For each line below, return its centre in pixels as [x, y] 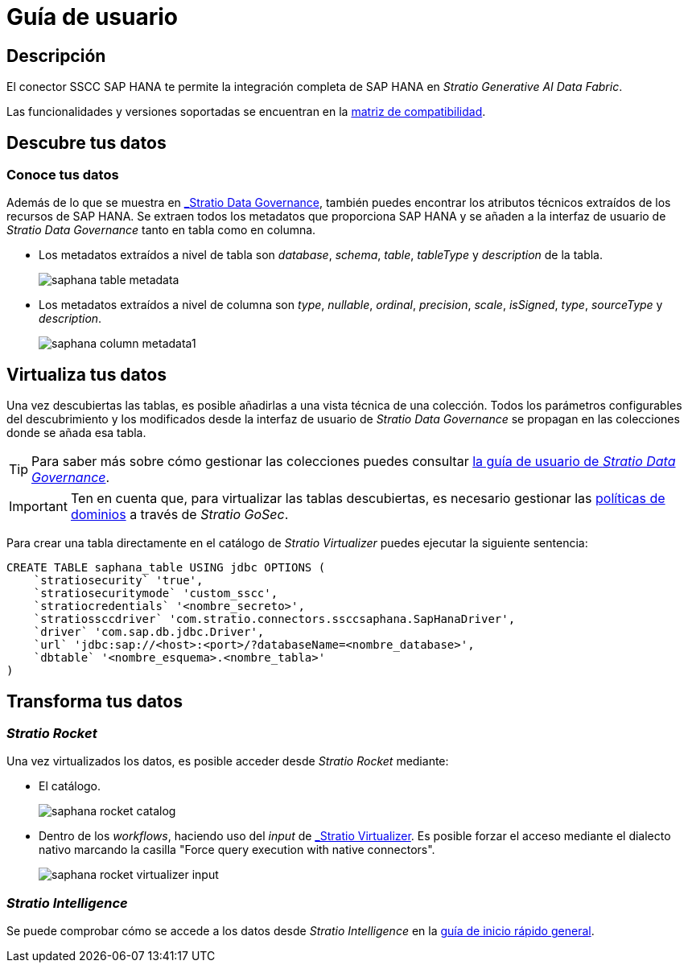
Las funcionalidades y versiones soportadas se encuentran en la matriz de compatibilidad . [246, 112]
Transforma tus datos [95, 701]
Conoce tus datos [63, 175]
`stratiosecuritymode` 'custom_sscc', [156, 594]
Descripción [56, 56]
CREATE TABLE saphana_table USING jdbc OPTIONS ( [166, 568]
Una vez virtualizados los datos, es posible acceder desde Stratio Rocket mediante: [228, 761]
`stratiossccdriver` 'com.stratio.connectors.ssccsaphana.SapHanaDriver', [274, 619]
